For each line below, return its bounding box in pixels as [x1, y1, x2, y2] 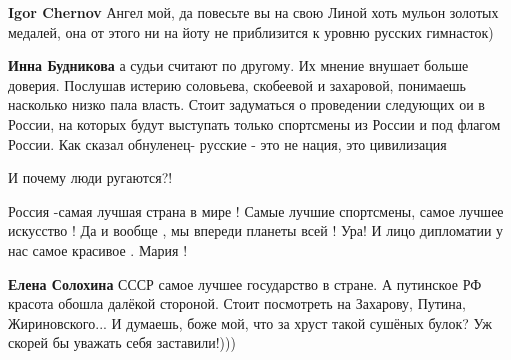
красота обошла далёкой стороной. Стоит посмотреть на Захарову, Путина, [8, 293, 466, 314]
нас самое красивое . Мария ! [8, 239, 188, 260]
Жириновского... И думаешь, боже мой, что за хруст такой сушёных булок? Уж [8, 312, 492, 333]
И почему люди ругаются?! [8, 167, 173, 188]
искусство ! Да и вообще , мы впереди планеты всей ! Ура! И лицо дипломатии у [8, 220, 504, 241]
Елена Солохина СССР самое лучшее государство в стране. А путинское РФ [8, 273, 482, 294]
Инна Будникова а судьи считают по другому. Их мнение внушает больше [8, 55, 469, 76]
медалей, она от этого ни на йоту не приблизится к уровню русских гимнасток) [8, 21, 494, 42]
